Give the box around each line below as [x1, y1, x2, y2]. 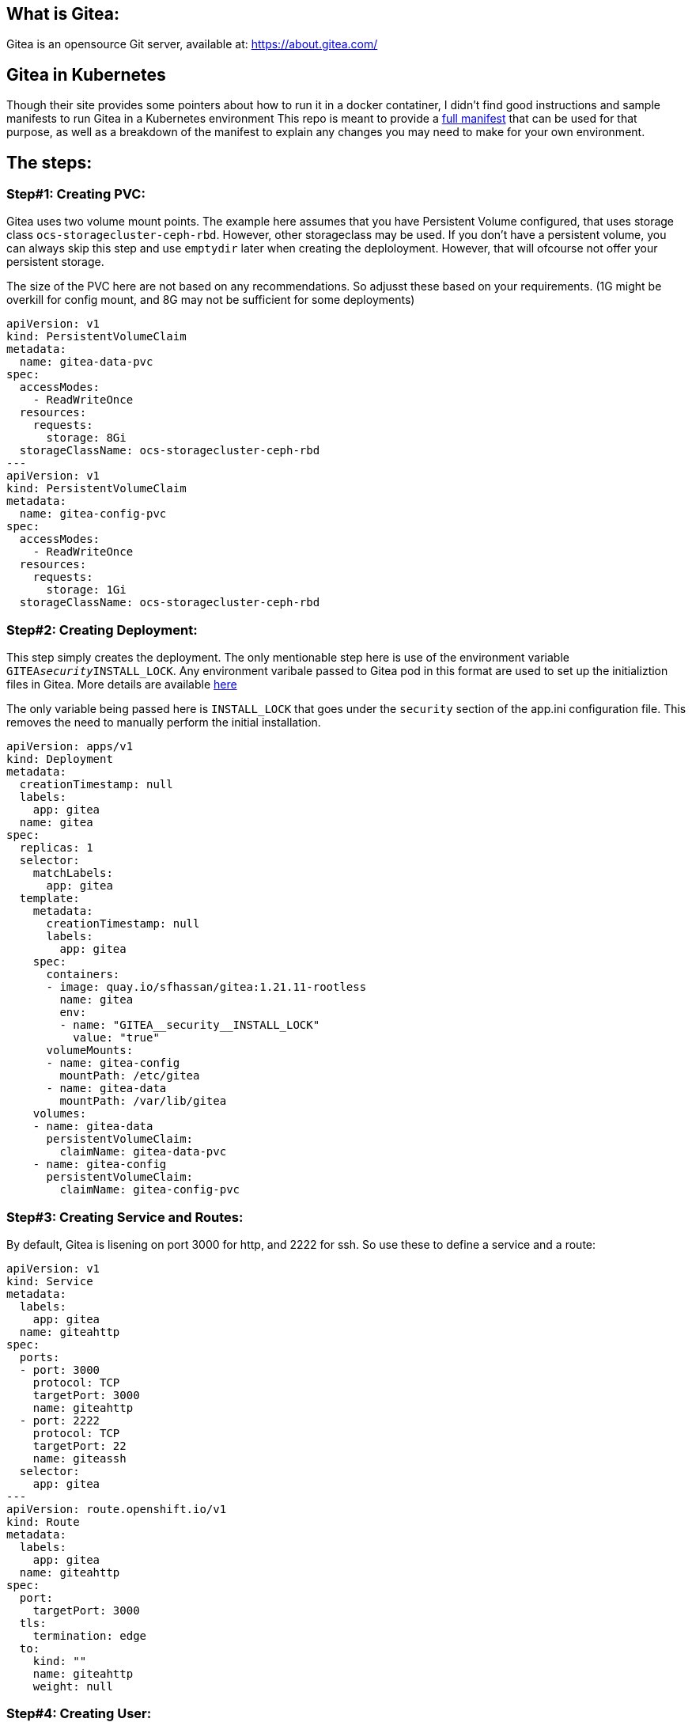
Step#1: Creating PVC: [6, 186, 146, 203]
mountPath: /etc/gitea [59, 1069, 200, 1083]
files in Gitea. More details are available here [6, 677, 237, 692]
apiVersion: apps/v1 [6, 740, 134, 753]
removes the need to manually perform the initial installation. [6, 715, 321, 730]
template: [19, 892, 80, 905]
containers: [46, 968, 120, 981]
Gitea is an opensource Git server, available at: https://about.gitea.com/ [6, 37, 378, 51]
